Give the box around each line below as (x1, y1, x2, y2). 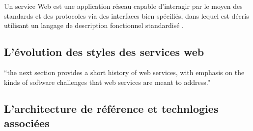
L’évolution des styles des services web (4, 44, 204, 59)
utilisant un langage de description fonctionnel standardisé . (4, 20, 184, 30)
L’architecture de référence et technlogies (4, 101, 219, 116)
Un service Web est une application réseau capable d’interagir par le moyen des (4, 1, 243, 11)
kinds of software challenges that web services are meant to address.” (4, 77, 211, 87)
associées (4, 115, 50, 130)
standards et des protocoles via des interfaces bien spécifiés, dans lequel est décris (4, 10, 249, 21)
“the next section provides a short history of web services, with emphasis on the (4, 67, 245, 77)
